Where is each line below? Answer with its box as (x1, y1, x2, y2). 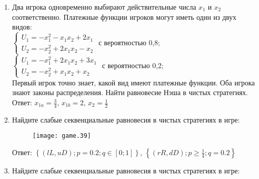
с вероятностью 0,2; (102, 59, 164, 70)
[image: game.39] (32, 132, 91, 140)
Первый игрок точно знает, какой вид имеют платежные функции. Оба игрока (12, 77, 255, 87)
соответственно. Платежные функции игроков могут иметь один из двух (12, 11, 237, 22)
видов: (12, 21, 32, 32)
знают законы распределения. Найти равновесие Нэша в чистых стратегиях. (12, 87, 248, 98)
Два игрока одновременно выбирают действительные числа (12, 2, 196, 12)
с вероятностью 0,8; (98, 37, 160, 47)
